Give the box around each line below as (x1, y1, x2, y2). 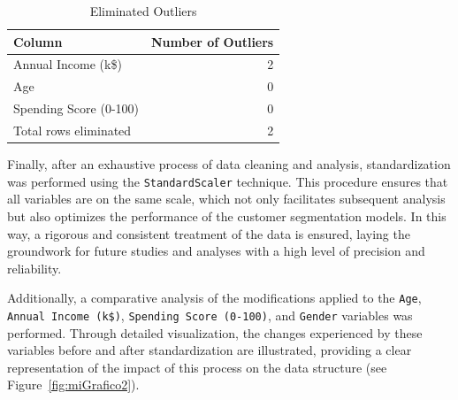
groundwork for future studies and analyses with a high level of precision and (7, 242, 425, 260)
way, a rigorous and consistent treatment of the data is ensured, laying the (7, 224, 410, 242)
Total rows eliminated (13, 120, 132, 139)
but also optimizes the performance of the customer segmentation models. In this (7, 206, 447, 225)
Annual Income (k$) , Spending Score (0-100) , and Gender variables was (7, 305, 413, 324)
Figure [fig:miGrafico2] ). (7, 375, 140, 394)
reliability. (7, 258, 62, 277)
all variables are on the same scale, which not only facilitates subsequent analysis (7, 189, 446, 208)
